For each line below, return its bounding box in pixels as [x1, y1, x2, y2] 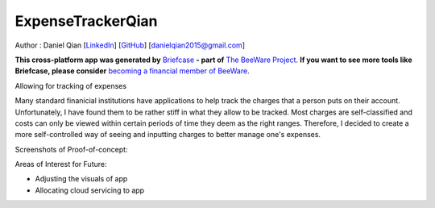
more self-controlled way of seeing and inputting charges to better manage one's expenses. [14, 130, 321, 139]
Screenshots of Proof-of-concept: [14, 144, 128, 154]
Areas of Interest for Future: [14, 160, 107, 169]
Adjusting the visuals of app [35, 174, 128, 184]
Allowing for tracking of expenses [14, 81, 127, 90]
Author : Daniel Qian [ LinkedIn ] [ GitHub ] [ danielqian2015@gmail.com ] [14, 40, 246, 50]
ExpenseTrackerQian [14, 12, 158, 30]
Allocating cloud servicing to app [35, 185, 145, 195]
